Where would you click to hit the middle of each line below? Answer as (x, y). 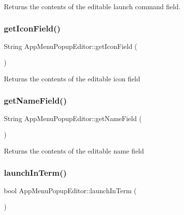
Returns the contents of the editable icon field (72, 78)
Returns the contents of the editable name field (74, 151)
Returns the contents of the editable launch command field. (92, 6)
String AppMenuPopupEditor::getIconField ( (71, 46)
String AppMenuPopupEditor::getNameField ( (73, 118)
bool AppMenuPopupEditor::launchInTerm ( (70, 190)
